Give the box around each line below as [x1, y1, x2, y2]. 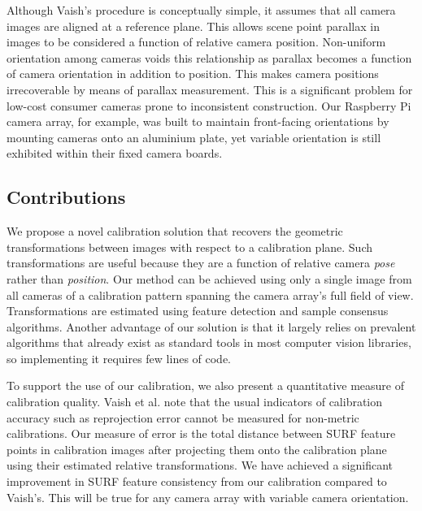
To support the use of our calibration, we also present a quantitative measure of [7, 377, 405, 394]
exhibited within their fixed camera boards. [7, 145, 223, 162]
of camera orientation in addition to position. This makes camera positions [7, 65, 379, 82]
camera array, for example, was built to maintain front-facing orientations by [7, 113, 389, 130]
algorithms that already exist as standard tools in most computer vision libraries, [7, 334, 411, 351]
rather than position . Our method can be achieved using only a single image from [7, 270, 412, 287]
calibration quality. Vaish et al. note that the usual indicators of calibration [7, 393, 383, 410]
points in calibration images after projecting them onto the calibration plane [7, 440, 387, 457]
